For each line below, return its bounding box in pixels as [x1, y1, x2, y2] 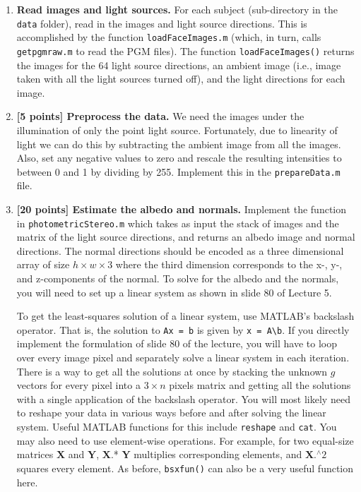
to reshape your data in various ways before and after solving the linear [16, 405, 326, 420]
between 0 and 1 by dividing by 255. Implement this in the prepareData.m [16, 164, 341, 179]
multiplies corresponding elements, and [134, 447, 302, 462]
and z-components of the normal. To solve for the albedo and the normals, [16, 271, 339, 285]
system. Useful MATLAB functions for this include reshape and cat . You [16, 419, 337, 433]
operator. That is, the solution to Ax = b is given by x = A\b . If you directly [16, 322, 350, 337]
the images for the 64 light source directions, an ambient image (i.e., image [16, 57, 341, 72]
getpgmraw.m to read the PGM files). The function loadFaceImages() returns [16, 43, 355, 58]
